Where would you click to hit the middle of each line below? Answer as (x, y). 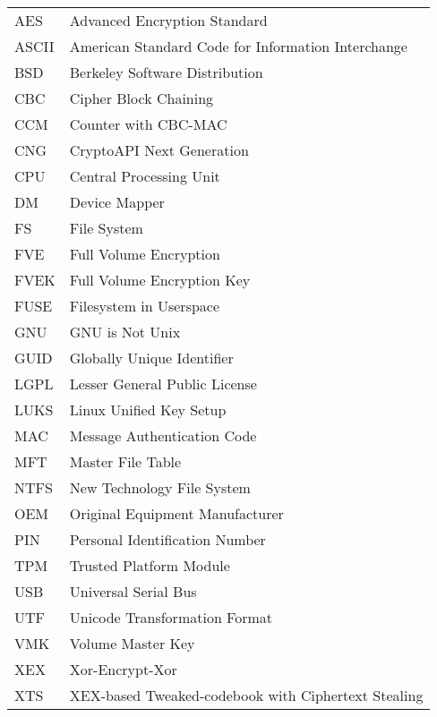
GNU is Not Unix (125, 332)
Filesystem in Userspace (145, 306)
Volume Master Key (132, 643)
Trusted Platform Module (150, 565)
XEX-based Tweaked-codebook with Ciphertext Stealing (246, 695)
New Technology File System (160, 487)
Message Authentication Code (163, 435)
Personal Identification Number (167, 539)
